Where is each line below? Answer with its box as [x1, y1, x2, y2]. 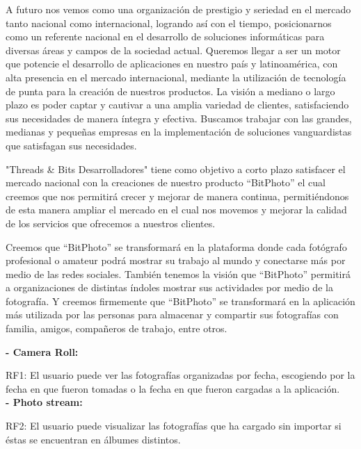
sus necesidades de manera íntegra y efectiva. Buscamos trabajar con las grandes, [6, 111, 352, 125]
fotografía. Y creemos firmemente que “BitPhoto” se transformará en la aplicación [6, 293, 355, 308]
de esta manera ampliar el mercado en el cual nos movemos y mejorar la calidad [6, 202, 347, 217]
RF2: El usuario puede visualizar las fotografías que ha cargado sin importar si [6, 418, 342, 433]
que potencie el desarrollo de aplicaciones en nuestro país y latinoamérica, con [6, 56, 338, 71]
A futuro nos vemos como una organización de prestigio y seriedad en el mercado [6, 2, 351, 16]
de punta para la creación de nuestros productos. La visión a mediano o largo [6, 83, 335, 98]
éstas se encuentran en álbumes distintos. [6, 432, 181, 446]
